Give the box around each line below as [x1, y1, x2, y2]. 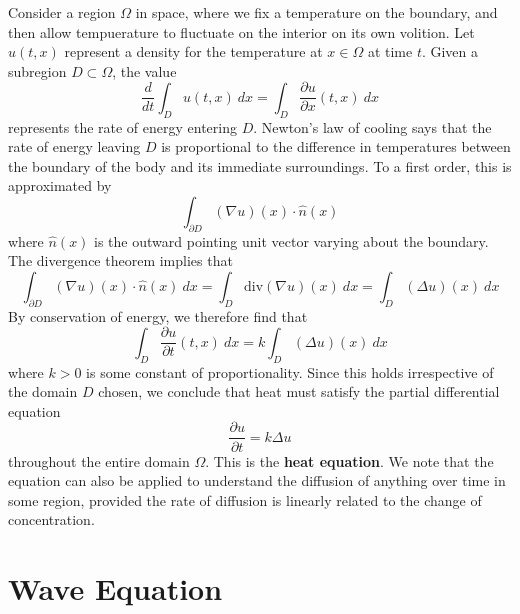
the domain [8, 381, 78, 402]
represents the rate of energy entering [8, 116, 237, 137]
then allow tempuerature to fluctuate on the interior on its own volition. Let [8, 21, 475, 42]
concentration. [8, 509, 95, 530]
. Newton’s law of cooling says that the [253, 116, 492, 137]
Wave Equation [8, 568, 223, 609]
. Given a [421, 41, 479, 62]
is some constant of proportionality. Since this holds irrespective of [86, 361, 494, 382]
